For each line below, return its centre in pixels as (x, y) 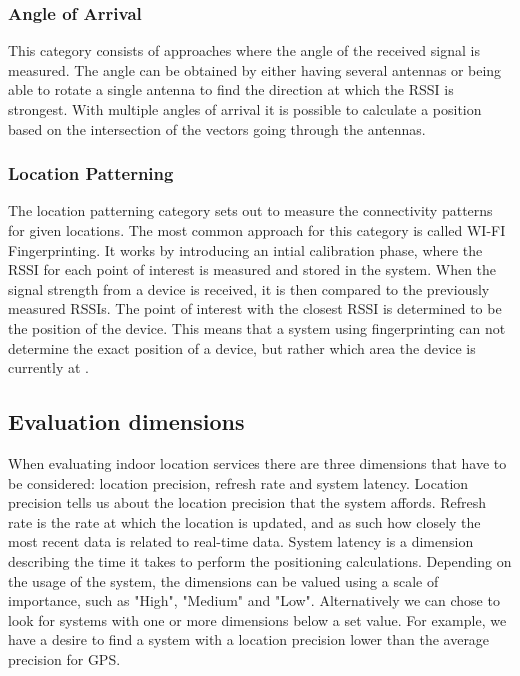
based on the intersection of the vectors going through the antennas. (217, 128)
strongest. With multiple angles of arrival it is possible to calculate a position (245, 109)
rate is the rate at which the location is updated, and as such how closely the (244, 521)
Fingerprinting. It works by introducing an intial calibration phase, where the (245, 249)
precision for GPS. (64, 658)
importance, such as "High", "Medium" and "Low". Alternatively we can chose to (254, 600)
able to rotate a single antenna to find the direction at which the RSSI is (231, 89)
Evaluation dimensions (126, 421)
